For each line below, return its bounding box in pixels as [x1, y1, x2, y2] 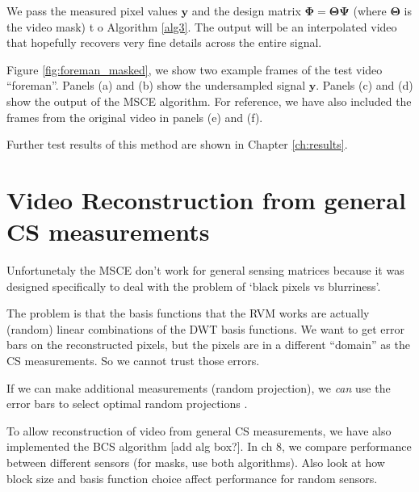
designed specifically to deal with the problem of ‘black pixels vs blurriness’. [6, 277, 381, 294]
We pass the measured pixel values [6, 2, 178, 19]
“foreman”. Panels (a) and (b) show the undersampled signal [6, 77, 306, 94]
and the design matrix [191, 2, 301, 19]
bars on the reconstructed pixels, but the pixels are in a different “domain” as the [6, 336, 410, 353]
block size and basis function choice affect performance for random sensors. [6, 469, 378, 486]
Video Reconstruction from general [6, 183, 406, 216]
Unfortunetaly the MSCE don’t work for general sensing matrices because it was [6, 262, 404, 279]
